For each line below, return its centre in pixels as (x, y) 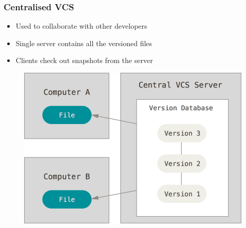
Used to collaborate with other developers (81, 26)
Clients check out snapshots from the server (84, 60)
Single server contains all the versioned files (84, 43)
